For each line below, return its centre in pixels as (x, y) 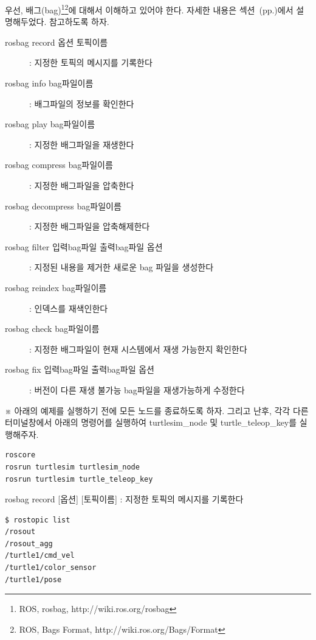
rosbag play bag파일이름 (50, 124)
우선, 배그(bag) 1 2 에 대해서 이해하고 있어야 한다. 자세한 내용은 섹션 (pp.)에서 (149, 9)
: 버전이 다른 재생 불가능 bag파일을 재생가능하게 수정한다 (137, 389)
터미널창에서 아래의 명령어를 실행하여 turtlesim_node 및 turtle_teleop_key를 (151, 422)
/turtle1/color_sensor (51, 568)
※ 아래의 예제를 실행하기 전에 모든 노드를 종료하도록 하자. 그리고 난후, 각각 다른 (157, 410)
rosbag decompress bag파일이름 (63, 206)
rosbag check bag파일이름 (52, 329)
